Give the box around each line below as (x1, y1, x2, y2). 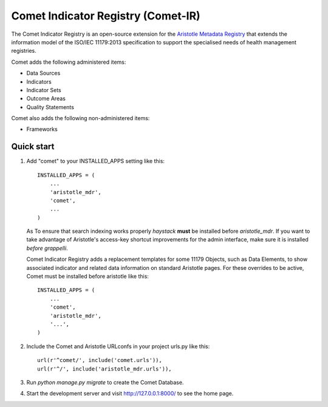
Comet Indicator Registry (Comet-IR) (11, 9, 200, 22)
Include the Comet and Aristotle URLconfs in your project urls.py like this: (26, 343, 210, 350)
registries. (11, 47, 36, 55)
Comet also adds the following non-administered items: (11, 115, 150, 122)
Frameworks (26, 126, 58, 133)
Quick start (11, 141, 55, 152)
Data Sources (26, 70, 61, 77)
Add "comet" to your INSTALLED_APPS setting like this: (26, 158, 165, 165)
